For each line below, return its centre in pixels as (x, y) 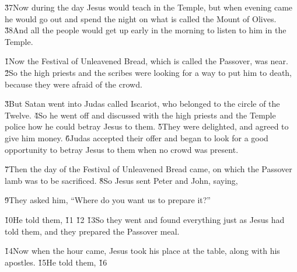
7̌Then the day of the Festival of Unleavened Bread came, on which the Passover (148, 169)
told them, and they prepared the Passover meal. (92, 231)
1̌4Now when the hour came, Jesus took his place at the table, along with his (142, 251)
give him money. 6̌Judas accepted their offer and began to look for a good (137, 137)
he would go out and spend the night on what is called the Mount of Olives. (141, 18)
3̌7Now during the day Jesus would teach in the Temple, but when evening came (149, 7)
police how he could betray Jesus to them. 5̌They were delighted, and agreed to (147, 126)
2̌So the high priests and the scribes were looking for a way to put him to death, (148, 72)
